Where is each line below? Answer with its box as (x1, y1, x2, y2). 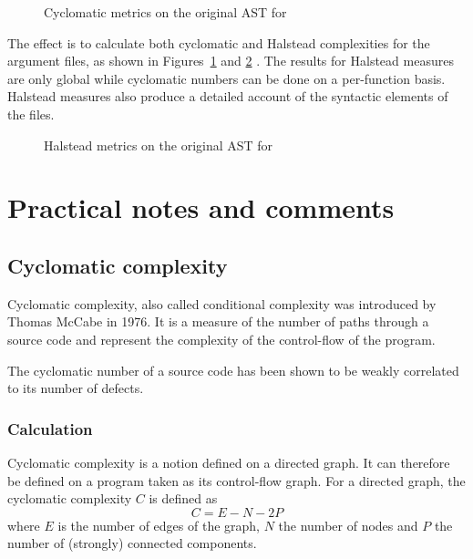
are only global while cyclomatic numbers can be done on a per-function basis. (7, 68, 446, 88)
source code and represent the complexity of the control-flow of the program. (7, 329, 436, 348)
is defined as (149, 489, 218, 508)
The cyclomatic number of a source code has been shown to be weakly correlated (7, 360, 459, 379)
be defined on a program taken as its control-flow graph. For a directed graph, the (7, 471, 466, 490)
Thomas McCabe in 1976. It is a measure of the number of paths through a (7, 312, 429, 331)
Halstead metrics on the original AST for (44, 135, 273, 154)
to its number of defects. (7, 378, 144, 398)
